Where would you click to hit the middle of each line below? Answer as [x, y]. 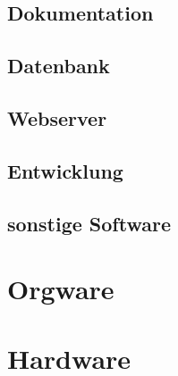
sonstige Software [89, 223]
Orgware [61, 289]
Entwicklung [65, 170]
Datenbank [59, 66]
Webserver [57, 117]
